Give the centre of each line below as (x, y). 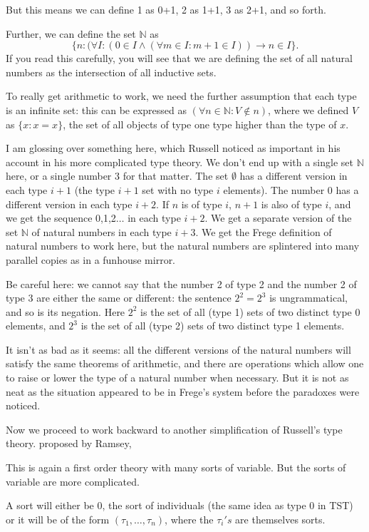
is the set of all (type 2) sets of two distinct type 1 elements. (213, 326)
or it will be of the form (58, 519)
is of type (202, 204)
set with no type (178, 189)
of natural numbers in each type (102, 231)
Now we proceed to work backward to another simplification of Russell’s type (174, 429)
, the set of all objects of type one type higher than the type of (200, 124)
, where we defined (308, 109)
